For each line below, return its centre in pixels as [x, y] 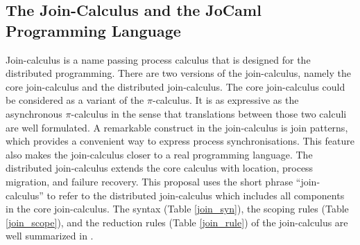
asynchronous [34, 113]
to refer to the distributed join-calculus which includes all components [196, 195]
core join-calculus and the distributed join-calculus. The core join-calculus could [175, 86]
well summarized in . [50, 236]
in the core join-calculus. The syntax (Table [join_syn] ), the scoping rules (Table [177, 209]
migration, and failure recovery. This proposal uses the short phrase [149, 181]
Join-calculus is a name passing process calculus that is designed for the [158, 59]
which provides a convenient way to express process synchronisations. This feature [180, 141]
